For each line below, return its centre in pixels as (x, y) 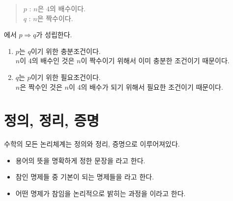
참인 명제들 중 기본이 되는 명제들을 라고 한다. (85, 177)
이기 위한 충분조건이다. (66, 51)
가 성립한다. (54, 35)
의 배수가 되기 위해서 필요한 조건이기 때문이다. (152, 87)
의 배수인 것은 (53, 61)
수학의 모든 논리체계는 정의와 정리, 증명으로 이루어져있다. (92, 144)
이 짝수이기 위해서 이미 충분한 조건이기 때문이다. (155, 61)
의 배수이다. (68, 8)
